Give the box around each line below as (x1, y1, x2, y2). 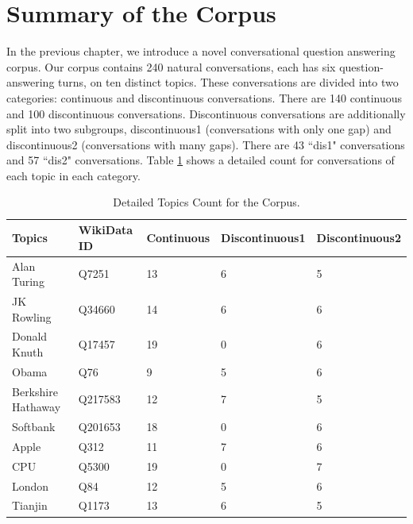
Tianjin (12, 497, 48, 514)
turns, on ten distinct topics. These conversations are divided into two (58, 74, 399, 91)
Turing (12, 273, 44, 290)
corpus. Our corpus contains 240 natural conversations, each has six (6, 58, 336, 75)
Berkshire (12, 383, 58, 399)
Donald (12, 328, 48, 345)
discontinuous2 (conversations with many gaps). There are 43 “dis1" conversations (6, 136, 405, 152)
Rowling (12, 308, 52, 325)
